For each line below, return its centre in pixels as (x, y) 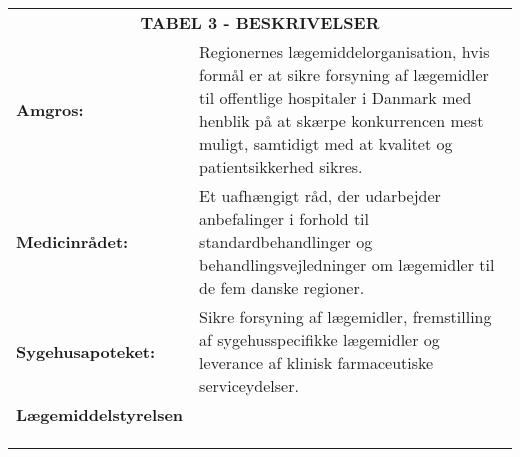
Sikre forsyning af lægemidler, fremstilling (345, 316)
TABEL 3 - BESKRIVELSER (260, 22)
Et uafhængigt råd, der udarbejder (320, 195)
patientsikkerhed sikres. (281, 166)
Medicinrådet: (72, 241)
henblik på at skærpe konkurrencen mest (341, 120)
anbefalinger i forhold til (284, 218)
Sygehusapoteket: (86, 351)
